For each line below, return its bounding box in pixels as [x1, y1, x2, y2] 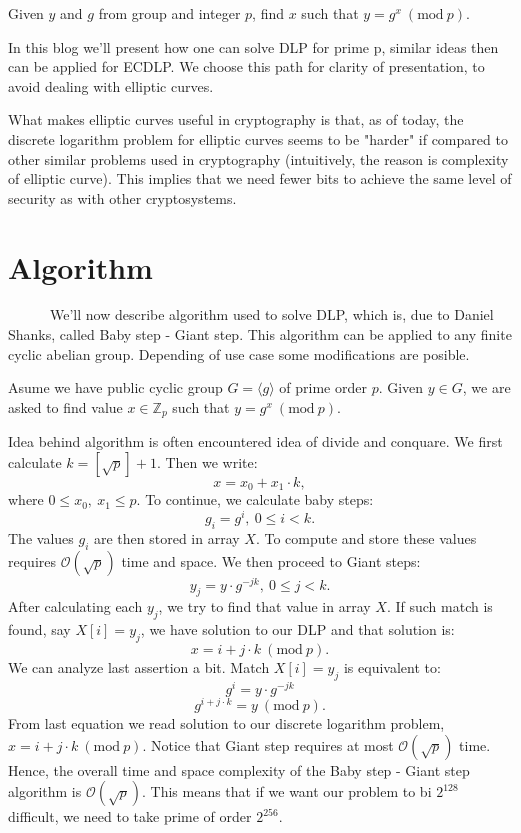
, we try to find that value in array [158, 596, 371, 617]
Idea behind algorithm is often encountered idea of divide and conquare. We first [8, 431, 503, 452]
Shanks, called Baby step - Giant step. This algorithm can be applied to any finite [8, 324, 512, 345]
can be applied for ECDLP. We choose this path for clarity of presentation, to [8, 56, 485, 77]
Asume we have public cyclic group [8, 377, 223, 398]
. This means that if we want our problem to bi [142, 781, 432, 802]
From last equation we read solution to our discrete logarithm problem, [8, 713, 445, 734]
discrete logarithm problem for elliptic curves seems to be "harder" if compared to [8, 128, 508, 149]
